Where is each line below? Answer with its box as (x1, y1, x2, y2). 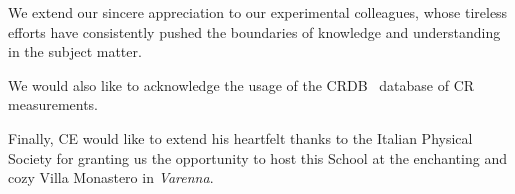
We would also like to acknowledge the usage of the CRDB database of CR (8, 74, 475, 95)
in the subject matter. (8, 41, 142, 62)
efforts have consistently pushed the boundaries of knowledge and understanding (8, 21, 501, 42)
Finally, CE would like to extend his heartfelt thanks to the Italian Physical (8, 127, 473, 148)
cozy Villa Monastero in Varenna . (8, 167, 214, 188)
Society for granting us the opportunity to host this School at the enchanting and (8, 147, 507, 168)
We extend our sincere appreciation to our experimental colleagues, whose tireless (8, 2, 508, 22)
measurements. (8, 94, 99, 115)
